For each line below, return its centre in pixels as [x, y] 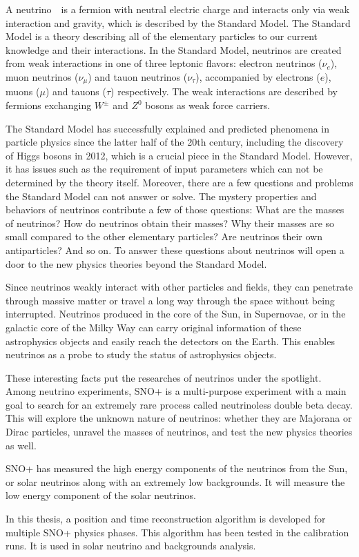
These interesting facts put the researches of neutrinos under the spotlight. [164, 377]
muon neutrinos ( [42, 76]
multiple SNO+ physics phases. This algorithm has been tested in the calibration [177, 532]
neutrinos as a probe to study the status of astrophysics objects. [141, 354]
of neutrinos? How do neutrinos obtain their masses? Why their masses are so [170, 223]
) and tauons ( [76, 91]
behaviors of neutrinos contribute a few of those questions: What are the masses [175, 209]
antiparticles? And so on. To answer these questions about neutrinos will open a [175, 250]
